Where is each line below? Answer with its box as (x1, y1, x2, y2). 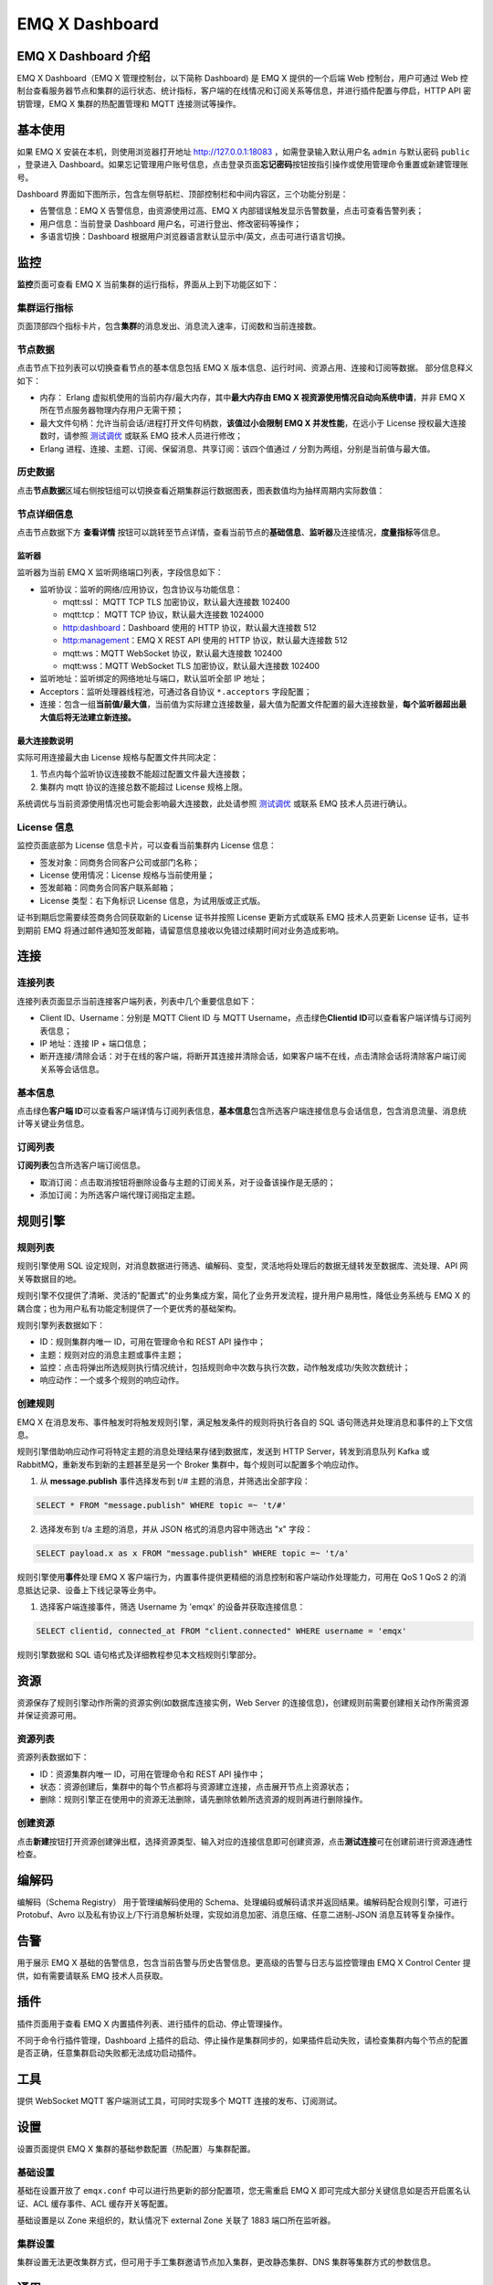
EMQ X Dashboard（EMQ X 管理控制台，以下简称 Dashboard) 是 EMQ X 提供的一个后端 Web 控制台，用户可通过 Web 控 (16, 73, 469, 84)
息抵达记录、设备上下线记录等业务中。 (16, 1584, 162, 1595)
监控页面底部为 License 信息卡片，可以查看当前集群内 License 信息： (16, 840, 278, 851)
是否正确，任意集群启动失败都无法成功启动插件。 (16, 2047, 201, 2058)
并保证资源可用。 (16, 1710, 81, 1721)
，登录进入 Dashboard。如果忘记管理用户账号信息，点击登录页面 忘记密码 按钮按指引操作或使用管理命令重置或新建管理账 (16, 159, 469, 170)
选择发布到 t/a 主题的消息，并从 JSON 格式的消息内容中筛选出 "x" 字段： (39, 1524, 314, 1535)
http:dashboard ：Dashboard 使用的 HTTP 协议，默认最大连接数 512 (62, 622, 317, 632)
